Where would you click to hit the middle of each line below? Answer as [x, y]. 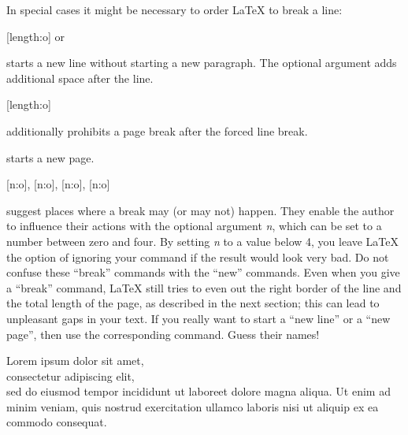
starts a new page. [50, 157]
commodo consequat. [57, 422]
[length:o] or [35, 36]
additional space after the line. [80, 78]
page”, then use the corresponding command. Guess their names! [163, 334]
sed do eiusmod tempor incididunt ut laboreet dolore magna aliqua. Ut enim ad [198, 391]
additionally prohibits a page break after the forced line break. [157, 130]
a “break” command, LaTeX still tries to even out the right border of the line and [204, 287]
